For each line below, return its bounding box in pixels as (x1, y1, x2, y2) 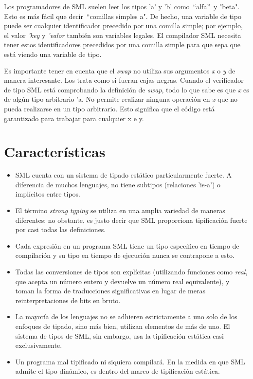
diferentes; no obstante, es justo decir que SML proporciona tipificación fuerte (15, 215, 248, 225)
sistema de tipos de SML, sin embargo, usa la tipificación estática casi (15, 330, 224, 341)
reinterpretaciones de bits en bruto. (15, 295, 121, 305)
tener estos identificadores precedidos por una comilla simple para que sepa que (4, 39, 240, 50)
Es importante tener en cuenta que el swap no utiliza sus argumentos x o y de (4, 65, 235, 75)
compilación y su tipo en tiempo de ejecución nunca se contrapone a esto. (15, 250, 235, 260)
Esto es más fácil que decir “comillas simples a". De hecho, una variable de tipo (4, 11, 241, 21)
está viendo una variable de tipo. (4, 49, 102, 59)
